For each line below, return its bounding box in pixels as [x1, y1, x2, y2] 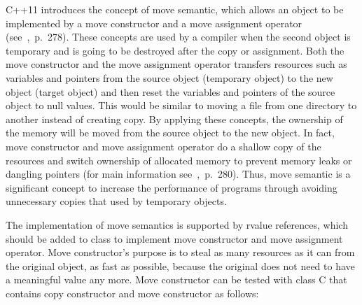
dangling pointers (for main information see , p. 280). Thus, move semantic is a [6, 166, 351, 181]
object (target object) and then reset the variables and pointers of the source [6, 84, 335, 99]
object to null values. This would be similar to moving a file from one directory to [6, 98, 357, 113]
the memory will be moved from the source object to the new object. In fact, [6, 125, 335, 140]
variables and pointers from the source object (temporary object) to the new [6, 70, 333, 85]
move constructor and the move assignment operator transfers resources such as [6, 57, 347, 71]
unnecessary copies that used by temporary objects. [6, 194, 227, 208]
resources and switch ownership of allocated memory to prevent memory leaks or [6, 152, 352, 167]
